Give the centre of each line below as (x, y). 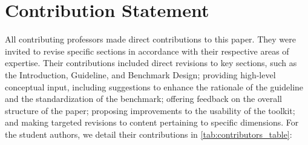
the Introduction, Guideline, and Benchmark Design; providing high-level (140, 74)
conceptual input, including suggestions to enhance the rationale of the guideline (154, 86)
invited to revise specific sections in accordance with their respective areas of (147, 51)
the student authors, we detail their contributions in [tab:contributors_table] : (149, 134)
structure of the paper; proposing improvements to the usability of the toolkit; (150, 110)
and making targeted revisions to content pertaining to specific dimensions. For (152, 122)
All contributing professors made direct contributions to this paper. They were (150, 39)
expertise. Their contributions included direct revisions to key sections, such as (151, 63)
